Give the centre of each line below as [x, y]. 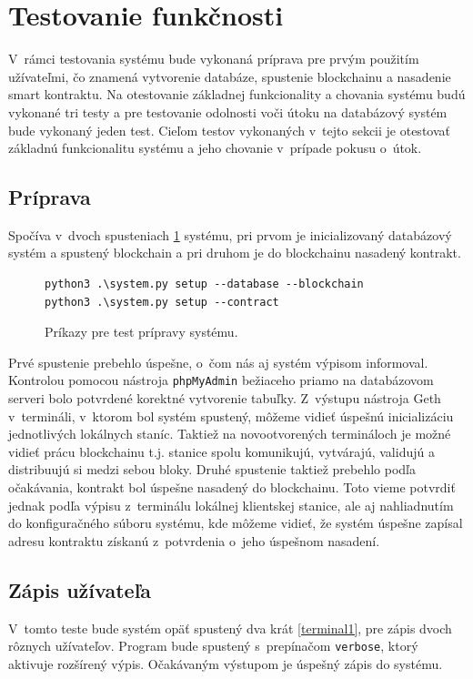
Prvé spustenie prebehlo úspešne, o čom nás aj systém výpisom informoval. [218, 362]
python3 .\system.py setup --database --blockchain [204, 284]
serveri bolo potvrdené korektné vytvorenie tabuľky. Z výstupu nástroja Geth [225, 398]
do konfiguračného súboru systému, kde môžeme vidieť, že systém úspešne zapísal [236, 523]
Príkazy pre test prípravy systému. [141, 332]
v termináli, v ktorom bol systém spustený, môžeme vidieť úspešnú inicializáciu [231, 416]
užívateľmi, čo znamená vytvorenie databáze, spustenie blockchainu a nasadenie [230, 76]
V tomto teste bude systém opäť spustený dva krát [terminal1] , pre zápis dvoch [230, 628]
